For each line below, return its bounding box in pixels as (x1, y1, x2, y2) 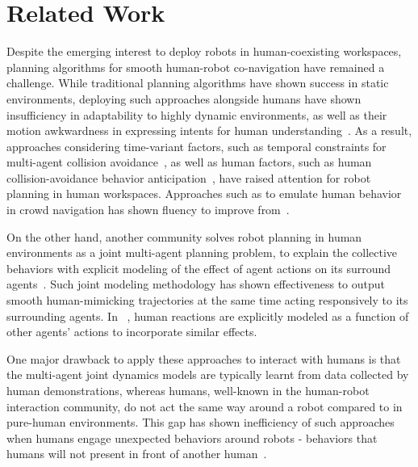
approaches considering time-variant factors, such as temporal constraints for (6, 137, 387, 154)
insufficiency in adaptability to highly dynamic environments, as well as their (6, 106, 387, 123)
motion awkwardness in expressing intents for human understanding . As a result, (6, 122, 412, 139)
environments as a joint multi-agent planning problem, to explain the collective (6, 244, 398, 261)
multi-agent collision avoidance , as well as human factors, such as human (6, 154, 372, 170)
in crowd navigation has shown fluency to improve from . (6, 201, 290, 218)
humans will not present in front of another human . (6, 445, 267, 462)
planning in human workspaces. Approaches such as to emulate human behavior (6, 185, 402, 202)
